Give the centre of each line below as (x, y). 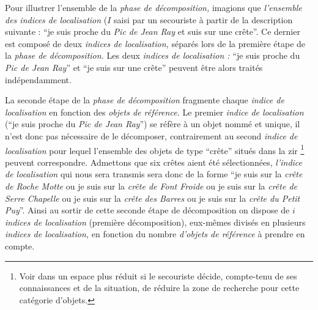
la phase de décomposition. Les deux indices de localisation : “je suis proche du (153, 55)
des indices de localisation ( (56, 19)
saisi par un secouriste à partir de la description (203, 19)
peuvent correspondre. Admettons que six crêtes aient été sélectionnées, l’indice (154, 162)
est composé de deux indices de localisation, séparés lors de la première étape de (155, 43)
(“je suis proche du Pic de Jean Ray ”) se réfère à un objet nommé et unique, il (153, 124)
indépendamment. (38, 79)
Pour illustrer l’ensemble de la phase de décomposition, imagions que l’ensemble (153, 7)
